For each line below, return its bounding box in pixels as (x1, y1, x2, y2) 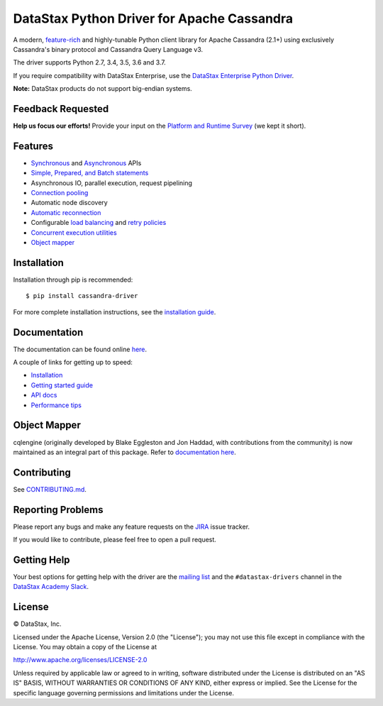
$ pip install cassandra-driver (26, 292, 138, 300)
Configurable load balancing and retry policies (30, 219, 167, 227)
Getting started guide (30, 380, 94, 390)
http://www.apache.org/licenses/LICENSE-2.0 (13, 656, 148, 664)
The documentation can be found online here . (13, 345, 148, 353)
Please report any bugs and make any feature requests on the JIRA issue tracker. (13, 522, 250, 531)
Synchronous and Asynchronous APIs (30, 158, 142, 167)
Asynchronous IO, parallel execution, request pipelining (30, 178, 193, 187)
